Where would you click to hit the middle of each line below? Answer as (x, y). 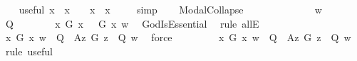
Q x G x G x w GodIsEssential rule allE (132, 23)
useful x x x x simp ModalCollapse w (170, 9)
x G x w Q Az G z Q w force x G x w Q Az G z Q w (178, 37)
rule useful (29, 51)
